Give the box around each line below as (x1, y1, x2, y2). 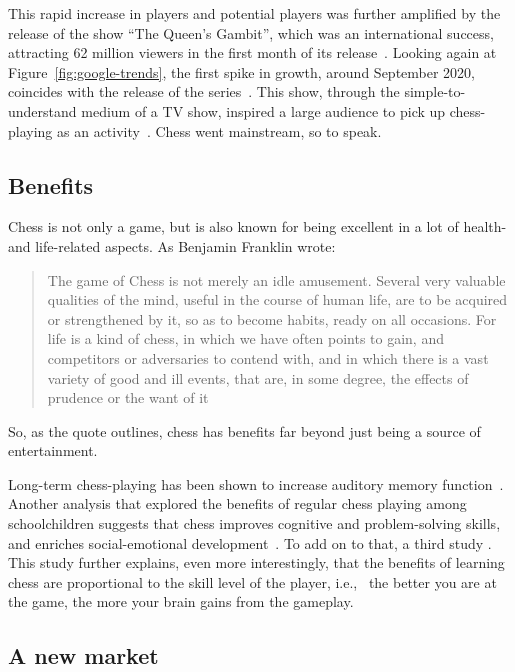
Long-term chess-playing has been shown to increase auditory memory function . (8, 473, 504, 494)
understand (8, 100, 77, 121)
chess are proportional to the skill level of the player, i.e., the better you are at (8, 571, 497, 592)
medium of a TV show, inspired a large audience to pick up (81, 100, 446, 121)
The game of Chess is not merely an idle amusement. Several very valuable (47, 269, 506, 290)
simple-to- (404, 81, 466, 102)
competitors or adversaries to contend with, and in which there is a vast (47, 347, 489, 368)
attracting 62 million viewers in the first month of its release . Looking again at (8, 42, 497, 63)
